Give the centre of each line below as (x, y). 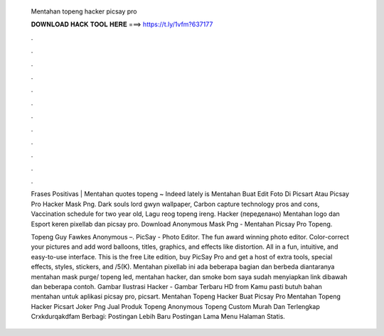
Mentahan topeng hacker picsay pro (84, 11)
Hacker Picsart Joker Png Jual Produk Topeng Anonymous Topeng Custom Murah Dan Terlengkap (175, 306)
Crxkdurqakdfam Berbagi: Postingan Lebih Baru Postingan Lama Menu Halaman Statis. (158, 317)
